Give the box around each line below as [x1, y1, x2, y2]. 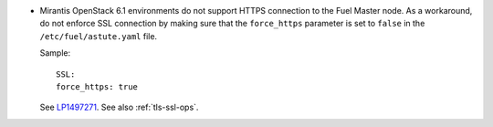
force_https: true [56, 81, 139, 91]
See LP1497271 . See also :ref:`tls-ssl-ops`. [39, 101, 199, 113]
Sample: [39, 48, 71, 58]
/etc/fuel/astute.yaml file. [39, 30, 158, 41]
